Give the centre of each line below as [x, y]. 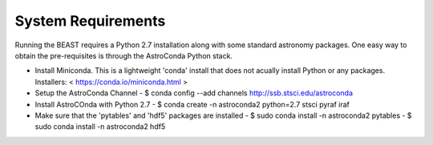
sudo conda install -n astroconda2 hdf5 [100, 127]
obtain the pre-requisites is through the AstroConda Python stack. [123, 55]
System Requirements [90, 21]
